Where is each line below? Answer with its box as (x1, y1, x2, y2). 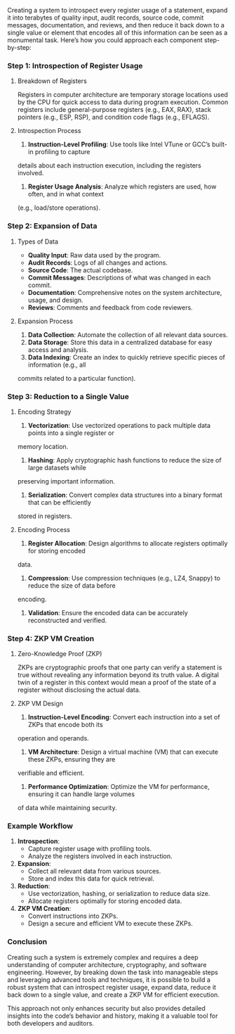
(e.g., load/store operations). (17, 203, 100, 212)
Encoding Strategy (17, 408, 72, 416)
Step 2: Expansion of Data (7, 221, 98, 231)
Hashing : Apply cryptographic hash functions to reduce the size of (27, 455, 222, 464)
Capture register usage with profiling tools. (27, 845, 152, 853)
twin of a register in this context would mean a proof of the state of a (17, 679, 216, 687)
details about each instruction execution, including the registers (17, 161, 201, 170)
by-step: (7, 44, 32, 51)
